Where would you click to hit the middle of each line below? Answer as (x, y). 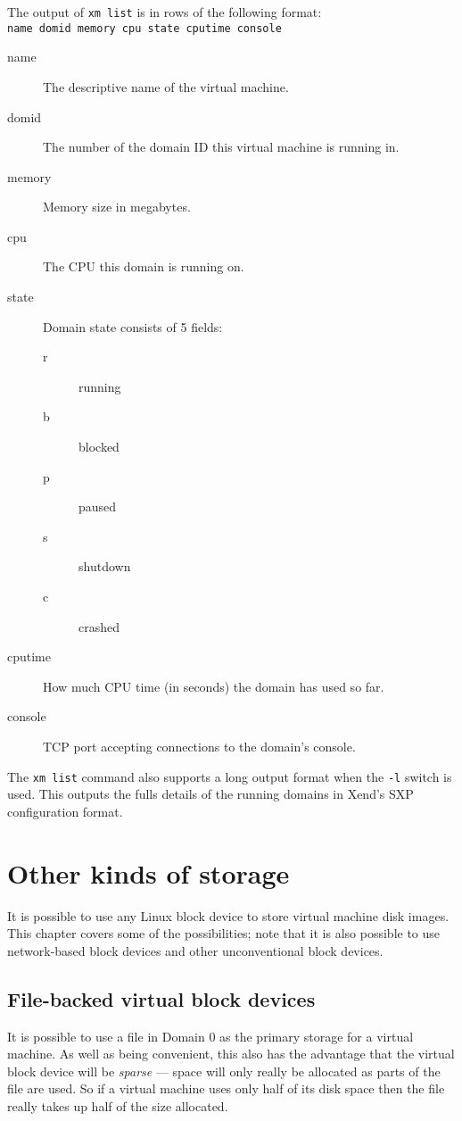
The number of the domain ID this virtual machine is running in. (221, 147)
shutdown (105, 566)
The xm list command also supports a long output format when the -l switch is (230, 776)
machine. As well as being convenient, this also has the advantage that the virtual (231, 1054)
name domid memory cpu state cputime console (144, 28)
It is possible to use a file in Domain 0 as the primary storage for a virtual (210, 1036)
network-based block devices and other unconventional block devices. (195, 950)
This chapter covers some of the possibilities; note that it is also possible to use (224, 933)
